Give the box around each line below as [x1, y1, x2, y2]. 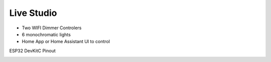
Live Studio [9, 7, 57, 18]
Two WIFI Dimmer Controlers [22, 25, 82, 31]
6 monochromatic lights [22, 31, 71, 37]
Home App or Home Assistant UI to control [22, 39, 110, 45]
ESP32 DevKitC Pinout [9, 48, 56, 54]
